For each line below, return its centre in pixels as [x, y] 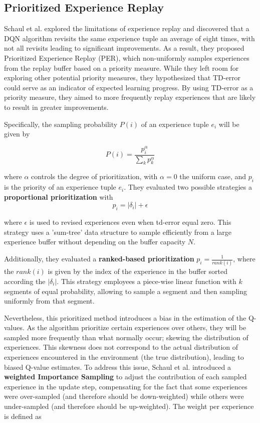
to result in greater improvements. [56, 107]
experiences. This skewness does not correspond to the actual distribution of [121, 347]
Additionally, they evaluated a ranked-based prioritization [99, 258]
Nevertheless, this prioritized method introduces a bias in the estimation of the [125, 317]
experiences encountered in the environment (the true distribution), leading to [124, 357]
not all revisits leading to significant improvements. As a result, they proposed [124, 48]
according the [25, 281]
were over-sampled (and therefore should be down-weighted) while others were [124, 396]
